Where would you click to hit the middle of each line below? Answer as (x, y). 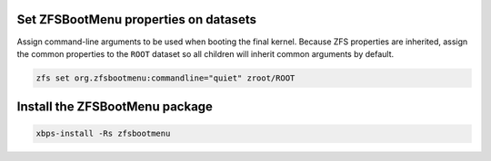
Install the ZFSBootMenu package (115, 107)
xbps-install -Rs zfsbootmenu (103, 134)
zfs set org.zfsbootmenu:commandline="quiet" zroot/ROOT (165, 78)
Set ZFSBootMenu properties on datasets (136, 19)
